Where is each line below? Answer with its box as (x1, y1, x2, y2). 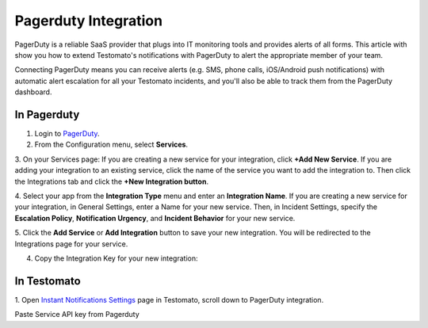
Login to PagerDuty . (34, 129, 100, 139)
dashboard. (14, 87, 52, 97)
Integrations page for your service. (14, 238, 128, 249)
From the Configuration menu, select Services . (34, 139, 189, 150)
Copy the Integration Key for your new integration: (34, 254, 198, 263)
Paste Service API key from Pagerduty (14, 310, 140, 319)
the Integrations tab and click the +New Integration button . (14, 177, 209, 186)
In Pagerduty (14, 108, 80, 121)
